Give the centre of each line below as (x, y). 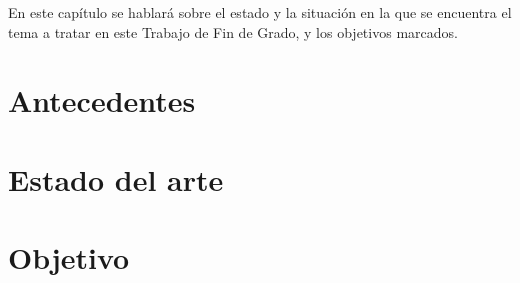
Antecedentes (102, 100)
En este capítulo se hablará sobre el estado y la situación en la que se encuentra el (260, 12)
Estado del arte (116, 178)
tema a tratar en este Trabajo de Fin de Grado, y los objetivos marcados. (233, 31)
